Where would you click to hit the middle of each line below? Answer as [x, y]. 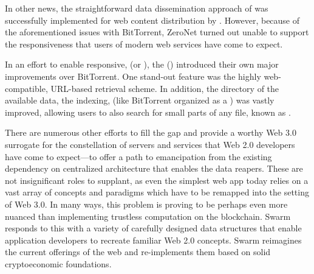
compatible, [26, 88]
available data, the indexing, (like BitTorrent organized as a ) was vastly [140, 100]
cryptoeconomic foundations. [58, 263]
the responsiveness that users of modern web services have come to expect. [144, 44]
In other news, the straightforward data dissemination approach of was [137, 8]
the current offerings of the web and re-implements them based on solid [138, 252]
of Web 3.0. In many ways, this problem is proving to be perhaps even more [146, 204]
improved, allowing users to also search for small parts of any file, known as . [148, 112]
